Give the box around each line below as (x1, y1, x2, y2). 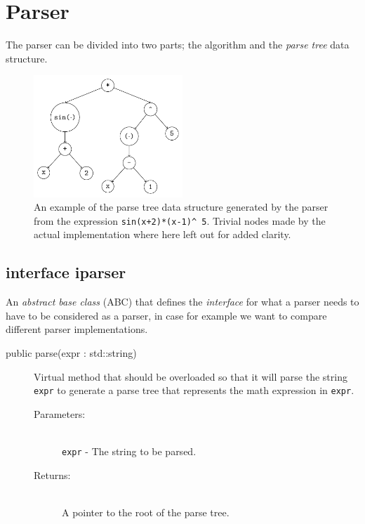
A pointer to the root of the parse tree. (62, 504, 230, 519)
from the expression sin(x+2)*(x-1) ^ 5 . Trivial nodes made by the (34, 213, 326, 228)
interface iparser (6, 261, 126, 283)
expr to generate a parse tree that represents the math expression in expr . (34, 383, 354, 398)
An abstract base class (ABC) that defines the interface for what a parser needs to (6, 294, 359, 309)
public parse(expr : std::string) (6, 346, 137, 360)
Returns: (34, 467, 71, 482)
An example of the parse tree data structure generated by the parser (34, 199, 328, 214)
